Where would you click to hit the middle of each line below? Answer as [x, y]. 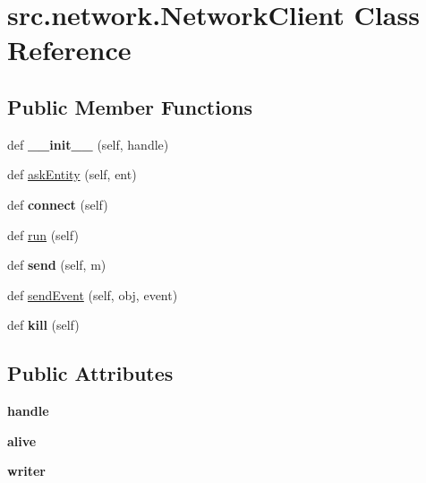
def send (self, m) [57, 265]
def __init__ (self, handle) [88, 144]
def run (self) [43, 234]
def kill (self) [43, 325]
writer [27, 471]
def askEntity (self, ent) [72, 174]
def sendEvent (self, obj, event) [93, 294]
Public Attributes [90, 373]
